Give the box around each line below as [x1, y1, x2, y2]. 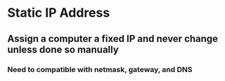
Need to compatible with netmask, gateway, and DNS [7, 64, 193, 74]
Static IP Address [7, 5, 110, 21]
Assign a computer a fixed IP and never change [7, 33, 219, 45]
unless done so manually [7, 43, 120, 55]
